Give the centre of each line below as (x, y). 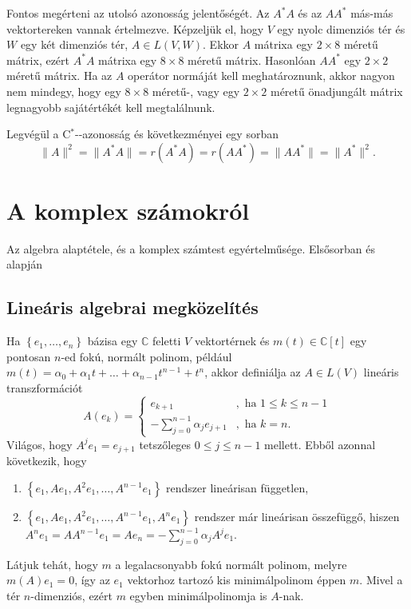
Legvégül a (33, 134)
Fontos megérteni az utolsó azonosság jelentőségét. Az (138, 13)
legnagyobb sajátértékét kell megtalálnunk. (111, 107)
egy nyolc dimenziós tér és (341, 28)
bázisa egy (113, 341)
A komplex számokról (128, 210)
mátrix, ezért (38, 60)
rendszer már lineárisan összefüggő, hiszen (297, 516)
